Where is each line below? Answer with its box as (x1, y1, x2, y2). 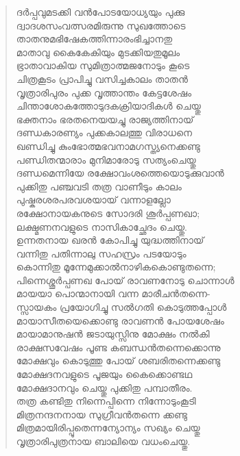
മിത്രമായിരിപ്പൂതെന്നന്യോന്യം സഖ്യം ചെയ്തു (16, 420, 200, 435)
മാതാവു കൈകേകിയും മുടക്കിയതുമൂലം (16, 45, 180, 59)
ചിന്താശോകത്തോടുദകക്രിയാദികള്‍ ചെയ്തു (16, 99, 201, 113)
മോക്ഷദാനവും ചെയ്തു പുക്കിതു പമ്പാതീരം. (16, 380, 193, 394)
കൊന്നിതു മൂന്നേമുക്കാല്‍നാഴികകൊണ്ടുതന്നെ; (16, 259, 216, 274)
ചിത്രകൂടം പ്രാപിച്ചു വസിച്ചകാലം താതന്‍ (16, 71, 188, 86)
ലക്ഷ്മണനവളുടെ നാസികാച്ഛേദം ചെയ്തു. (16, 219, 187, 233)
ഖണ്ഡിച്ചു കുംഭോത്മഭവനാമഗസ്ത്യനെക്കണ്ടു (16, 138, 200, 153)
